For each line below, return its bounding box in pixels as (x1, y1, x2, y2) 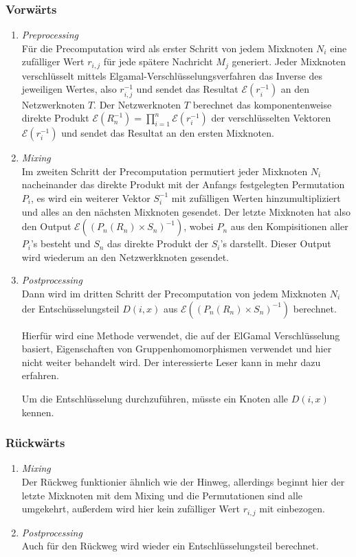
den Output (21, 219, 71, 234)
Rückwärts (5, 434, 65, 451)
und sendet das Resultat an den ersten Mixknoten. (61, 126, 274, 140)
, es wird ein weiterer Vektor (30, 190, 151, 205)
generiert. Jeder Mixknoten (232, 54, 346, 69)
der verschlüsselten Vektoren (211, 111, 331, 125)
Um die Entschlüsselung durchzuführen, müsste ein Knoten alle (21, 391, 289, 405)
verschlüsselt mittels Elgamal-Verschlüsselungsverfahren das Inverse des (21, 68, 322, 82)
